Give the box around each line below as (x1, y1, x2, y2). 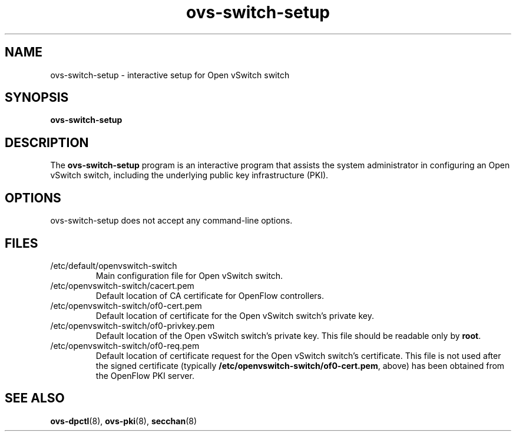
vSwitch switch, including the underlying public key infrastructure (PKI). (50, 170, 329, 181)
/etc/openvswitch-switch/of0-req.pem (50, 340, 200, 351)
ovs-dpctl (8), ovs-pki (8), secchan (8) (50, 415, 197, 426)
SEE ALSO (5, 391, 65, 406)
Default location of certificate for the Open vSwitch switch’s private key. (95, 310, 374, 321)
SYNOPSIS (5, 90, 69, 105)
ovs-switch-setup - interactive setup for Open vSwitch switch (50, 69, 290, 80)
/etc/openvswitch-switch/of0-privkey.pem (50, 320, 215, 331)
